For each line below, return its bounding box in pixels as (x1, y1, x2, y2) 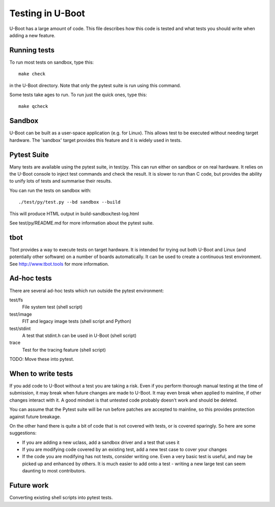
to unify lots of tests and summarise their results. (9, 178, 112, 184)
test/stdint (9, 325, 31, 331)
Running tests (9, 46, 55, 54)
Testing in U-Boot (9, 8, 85, 19)
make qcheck (18, 103, 48, 109)
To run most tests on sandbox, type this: (9, 59, 94, 65)
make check (18, 71, 46, 77)
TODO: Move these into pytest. (9, 356, 74, 362)
